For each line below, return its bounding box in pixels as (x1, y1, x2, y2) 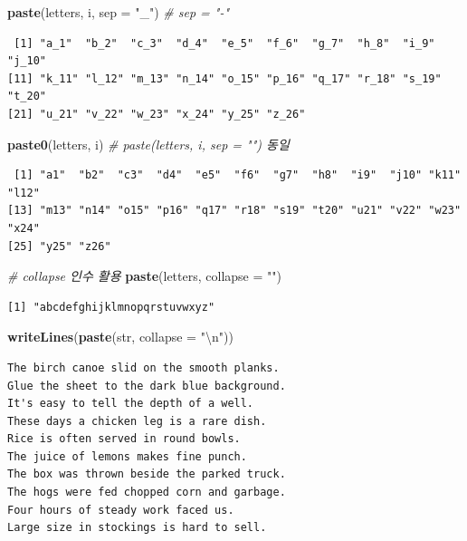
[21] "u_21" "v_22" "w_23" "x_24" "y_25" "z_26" (7, 107, 306, 121)
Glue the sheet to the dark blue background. (7, 379, 286, 392)
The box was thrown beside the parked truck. (7, 468, 286, 481)
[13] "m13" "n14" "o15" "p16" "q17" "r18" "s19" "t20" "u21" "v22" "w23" (7, 204, 462, 217)
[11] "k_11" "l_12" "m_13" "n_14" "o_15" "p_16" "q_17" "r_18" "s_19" (7, 72, 442, 85)
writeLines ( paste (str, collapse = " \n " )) (7, 327, 233, 346)
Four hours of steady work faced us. (7, 503, 234, 517)
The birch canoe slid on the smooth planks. (7, 361, 280, 374)
